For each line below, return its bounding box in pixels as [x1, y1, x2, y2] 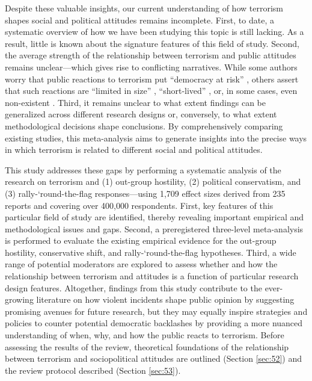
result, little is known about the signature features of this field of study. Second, [5, 37, 299, 49]
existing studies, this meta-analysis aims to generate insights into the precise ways [5, 131, 307, 144]
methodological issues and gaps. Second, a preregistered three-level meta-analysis [5, 222, 304, 235]
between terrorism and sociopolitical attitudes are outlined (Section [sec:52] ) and [5, 352, 302, 365]
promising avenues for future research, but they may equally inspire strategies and [5, 305, 308, 317]
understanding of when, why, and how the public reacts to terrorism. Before [5, 329, 284, 341]
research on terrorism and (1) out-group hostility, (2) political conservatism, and [5, 175, 301, 188]
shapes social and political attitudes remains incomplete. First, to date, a [5, 13, 274, 26]
